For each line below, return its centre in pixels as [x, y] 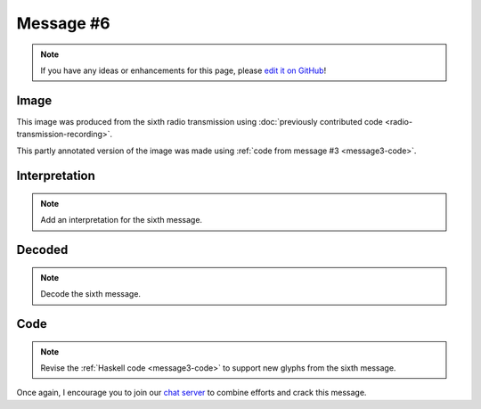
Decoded [42, 250]
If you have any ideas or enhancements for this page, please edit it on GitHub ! [183, 70]
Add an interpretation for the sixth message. [122, 220]
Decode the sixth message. [91, 294]
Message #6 [63, 23]
